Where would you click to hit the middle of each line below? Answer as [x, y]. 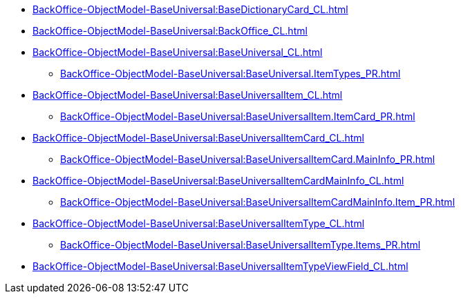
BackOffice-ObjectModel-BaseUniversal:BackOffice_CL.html [170, 31]
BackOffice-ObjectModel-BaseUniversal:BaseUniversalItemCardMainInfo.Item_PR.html [258, 202]
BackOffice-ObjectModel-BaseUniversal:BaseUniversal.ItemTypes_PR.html [230, 74]
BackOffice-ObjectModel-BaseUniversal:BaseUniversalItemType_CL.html [199, 223]
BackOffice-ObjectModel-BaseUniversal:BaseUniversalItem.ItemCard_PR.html [238, 116]
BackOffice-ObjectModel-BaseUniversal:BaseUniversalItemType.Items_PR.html [241, 245]
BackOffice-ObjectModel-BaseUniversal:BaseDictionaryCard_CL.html [190, 9]
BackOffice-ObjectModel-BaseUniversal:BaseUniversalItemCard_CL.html [198, 138]
